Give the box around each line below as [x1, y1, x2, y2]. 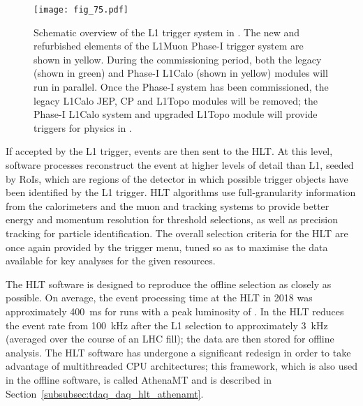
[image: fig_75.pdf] [34, 5, 129, 15]
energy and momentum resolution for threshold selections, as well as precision [6, 212, 338, 227]
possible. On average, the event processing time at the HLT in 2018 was [6, 290, 313, 305]
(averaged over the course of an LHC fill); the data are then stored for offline [6, 331, 334, 346]
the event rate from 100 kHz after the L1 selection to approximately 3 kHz [6, 317, 328, 332]
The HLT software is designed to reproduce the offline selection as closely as [6, 276, 332, 291]
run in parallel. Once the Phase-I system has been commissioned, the [34, 80, 329, 94]
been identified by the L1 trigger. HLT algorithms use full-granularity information [6, 185, 356, 200]
